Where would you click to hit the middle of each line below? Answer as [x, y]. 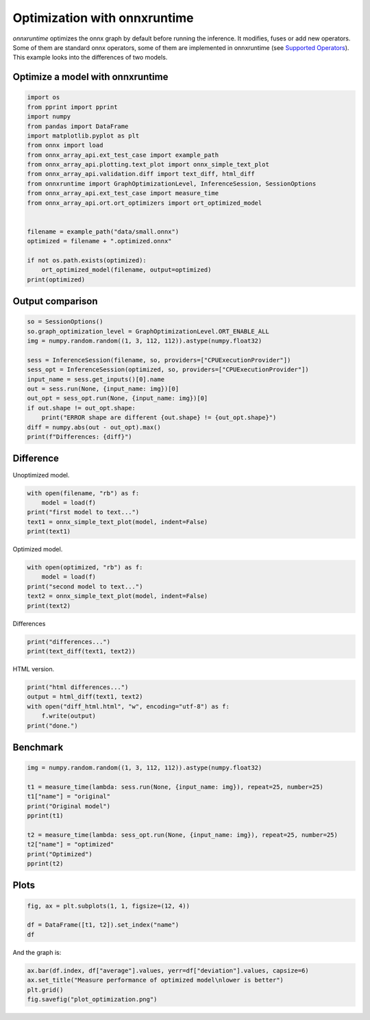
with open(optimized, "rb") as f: [85, 568]
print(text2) [49, 606]
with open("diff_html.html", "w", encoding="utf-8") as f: [128, 706]
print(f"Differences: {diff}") [80, 437]
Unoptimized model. [41, 475]
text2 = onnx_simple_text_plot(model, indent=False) [118, 596]
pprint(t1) [45, 816]
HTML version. [34, 669]
